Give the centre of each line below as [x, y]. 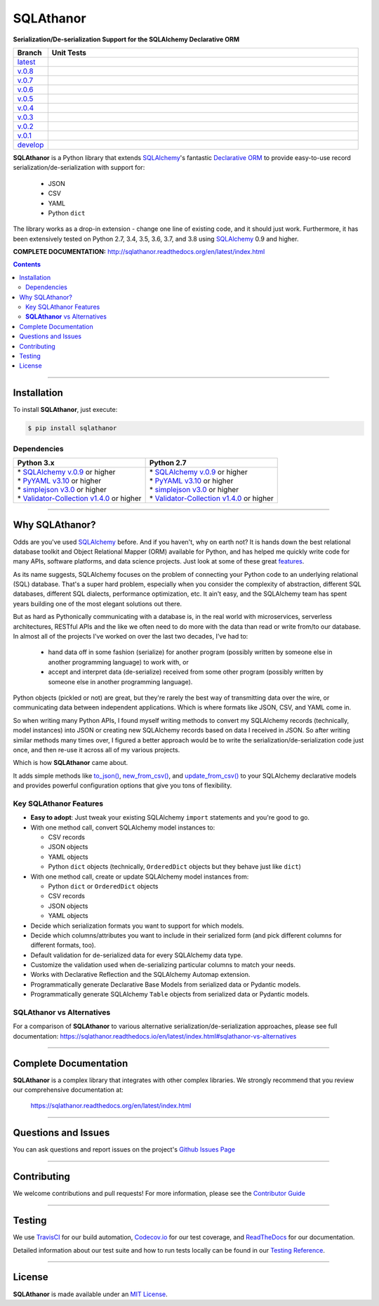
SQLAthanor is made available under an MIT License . [90, 1294]
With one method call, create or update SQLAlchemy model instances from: [140, 877]
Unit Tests [69, 53]
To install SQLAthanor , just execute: [65, 410]
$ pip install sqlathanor [72, 428]
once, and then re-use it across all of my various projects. [97, 749]
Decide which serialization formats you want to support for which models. [137, 926]
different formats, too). [63, 945]
